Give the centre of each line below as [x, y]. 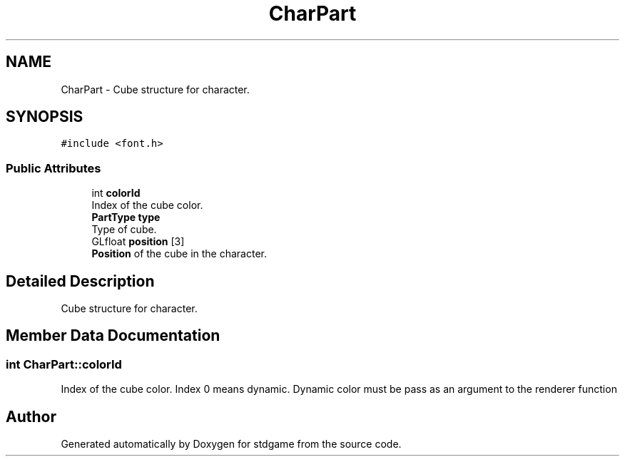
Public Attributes [54, 168]
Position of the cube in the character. [179, 254]
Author [31, 416]
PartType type [126, 217]
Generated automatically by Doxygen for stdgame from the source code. [231, 444]
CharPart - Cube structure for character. [155, 89]
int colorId [116, 193]
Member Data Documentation [113, 336]
